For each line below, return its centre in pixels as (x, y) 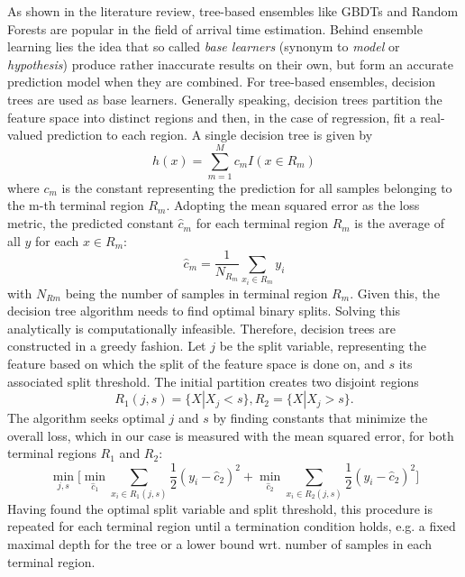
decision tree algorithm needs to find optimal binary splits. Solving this (204, 311)
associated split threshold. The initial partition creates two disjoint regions (213, 381)
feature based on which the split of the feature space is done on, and (196, 364)
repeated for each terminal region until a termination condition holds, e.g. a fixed (232, 526)
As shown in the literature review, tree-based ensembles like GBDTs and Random (233, 11)
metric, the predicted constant (91, 223)
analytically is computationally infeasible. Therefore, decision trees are (201, 328)
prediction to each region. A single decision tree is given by (210, 135)
